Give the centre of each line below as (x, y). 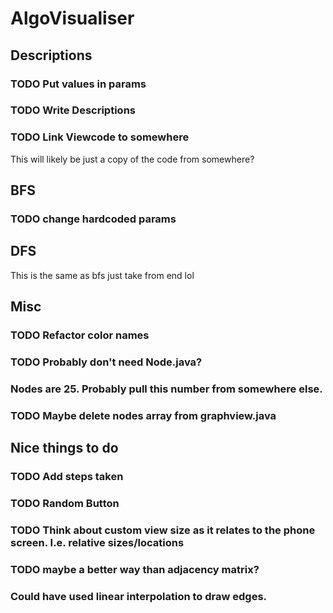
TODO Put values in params (78, 84)
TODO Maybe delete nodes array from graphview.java (143, 415)
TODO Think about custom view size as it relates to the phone (163, 530)
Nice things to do (64, 448)
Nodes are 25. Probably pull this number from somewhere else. (166, 389)
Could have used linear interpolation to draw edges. (139, 596)
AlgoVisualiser (72, 18)
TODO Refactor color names (80, 335)
